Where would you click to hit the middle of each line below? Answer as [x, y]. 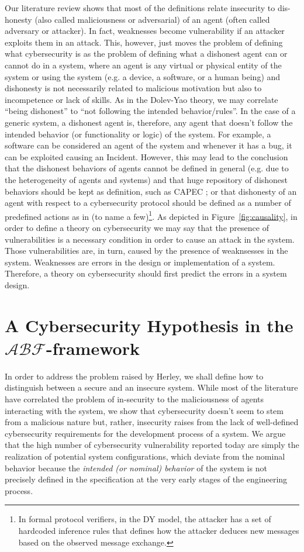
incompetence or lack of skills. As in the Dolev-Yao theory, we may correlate [141, 99]
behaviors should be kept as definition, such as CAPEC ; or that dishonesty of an [151, 191]
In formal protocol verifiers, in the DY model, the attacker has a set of [145, 519]
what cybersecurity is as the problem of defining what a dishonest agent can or [146, 54]
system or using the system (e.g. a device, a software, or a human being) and [143, 76]
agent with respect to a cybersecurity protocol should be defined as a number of [148, 203]
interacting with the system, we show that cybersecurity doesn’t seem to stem [144, 410]
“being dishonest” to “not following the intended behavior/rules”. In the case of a [150, 111]
